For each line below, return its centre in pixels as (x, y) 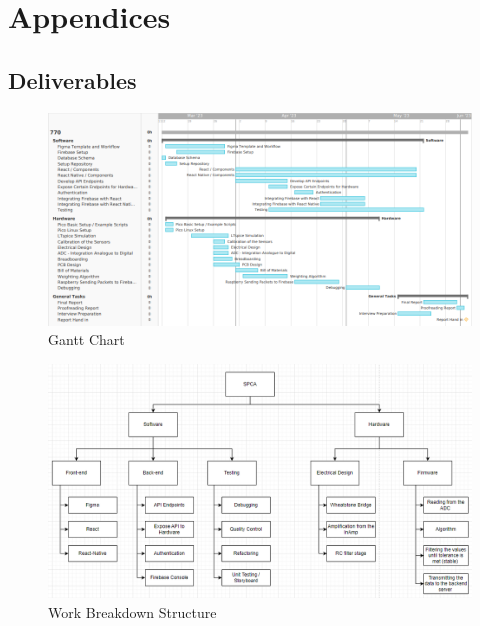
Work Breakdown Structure (132, 612)
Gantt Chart (86, 339)
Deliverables (72, 79)
